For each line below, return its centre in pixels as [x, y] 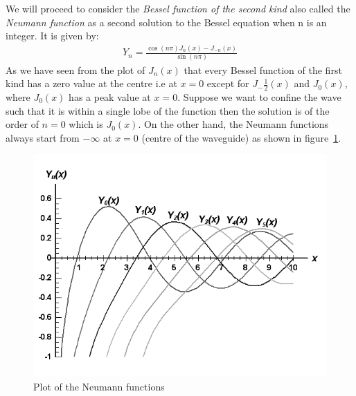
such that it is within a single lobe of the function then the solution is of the [168, 110]
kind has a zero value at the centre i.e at [91, 83]
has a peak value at [110, 96]
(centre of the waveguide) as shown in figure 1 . [241, 137]
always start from [43, 137]
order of [22, 124]
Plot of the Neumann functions [99, 386]
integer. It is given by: [52, 36]
